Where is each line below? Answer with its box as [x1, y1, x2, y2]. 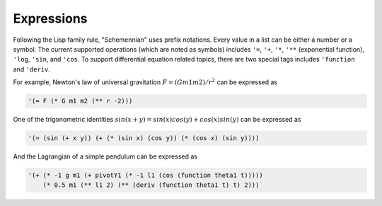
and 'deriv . [13, 64, 51, 74]
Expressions [13, 11, 88, 26]
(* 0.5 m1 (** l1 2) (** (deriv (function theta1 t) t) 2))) [42, 181, 260, 189]
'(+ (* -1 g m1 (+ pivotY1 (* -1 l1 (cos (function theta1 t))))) [28, 171, 263, 180]
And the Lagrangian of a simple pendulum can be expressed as [13, 152, 198, 161]
